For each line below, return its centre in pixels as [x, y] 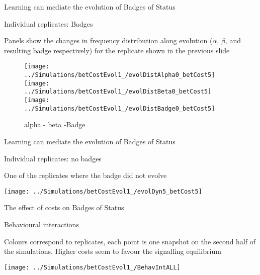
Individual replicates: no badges [53, 158]
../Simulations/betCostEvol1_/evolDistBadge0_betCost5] [120, 108]
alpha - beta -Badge [55, 124]
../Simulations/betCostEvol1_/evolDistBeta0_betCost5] [118, 92]
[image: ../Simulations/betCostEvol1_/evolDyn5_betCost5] [103, 191]
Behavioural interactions [41, 224]
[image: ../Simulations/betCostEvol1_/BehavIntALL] [92, 267]
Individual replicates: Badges [49, 23]
